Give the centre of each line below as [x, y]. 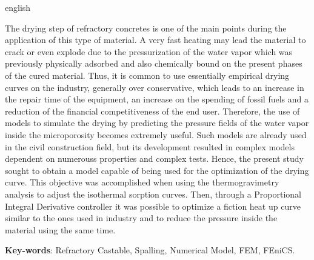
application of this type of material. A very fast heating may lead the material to [155, 40]
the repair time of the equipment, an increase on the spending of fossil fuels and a [157, 99]
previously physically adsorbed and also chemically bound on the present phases [154, 63]
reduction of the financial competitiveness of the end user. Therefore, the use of [152, 111]
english [18, 7]
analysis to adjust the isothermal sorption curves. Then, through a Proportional [153, 194]
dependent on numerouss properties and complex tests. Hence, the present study [155, 158]
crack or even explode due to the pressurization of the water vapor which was [149, 51]
